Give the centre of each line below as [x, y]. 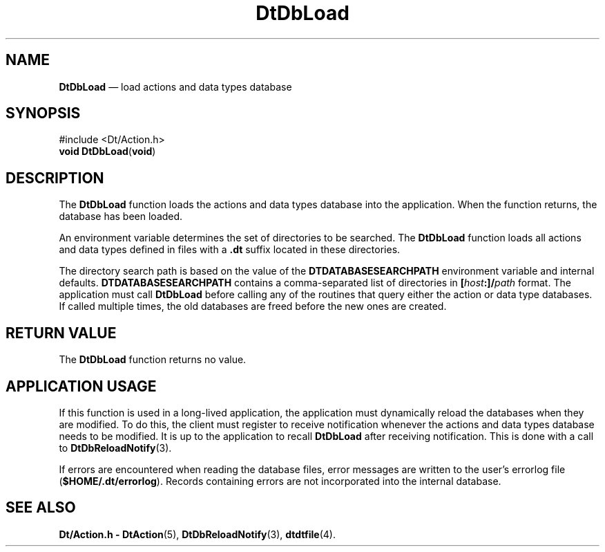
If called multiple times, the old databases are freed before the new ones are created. [253, 306]
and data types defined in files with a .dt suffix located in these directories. [230, 250]
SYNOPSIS [43, 113]
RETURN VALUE [61, 333]
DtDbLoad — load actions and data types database [175, 86]
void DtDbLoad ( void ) [107, 151]
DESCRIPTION [55, 178]
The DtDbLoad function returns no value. [153, 360]
